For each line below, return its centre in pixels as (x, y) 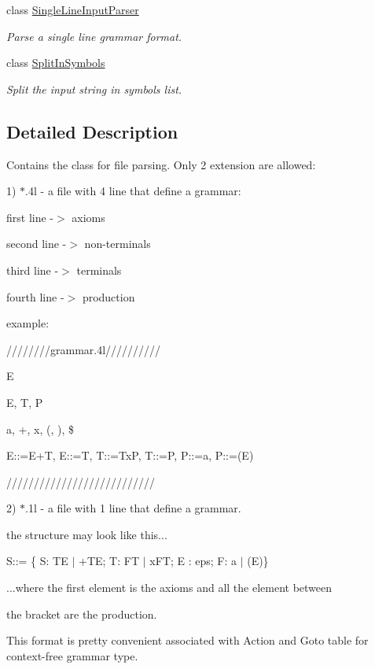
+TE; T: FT (109, 561)
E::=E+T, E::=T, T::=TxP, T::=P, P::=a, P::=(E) (130, 455)
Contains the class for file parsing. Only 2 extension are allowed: (161, 164)
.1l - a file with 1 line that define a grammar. (133, 508)
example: (28, 323)
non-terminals (118, 244)
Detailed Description (92, 131)
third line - (33, 270)
